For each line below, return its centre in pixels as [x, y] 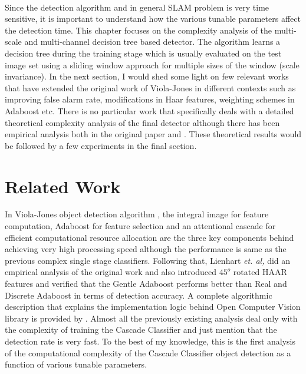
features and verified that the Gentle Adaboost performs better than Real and [146, 283]
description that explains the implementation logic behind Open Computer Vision [153, 307]
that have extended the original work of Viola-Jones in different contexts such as [150, 87]
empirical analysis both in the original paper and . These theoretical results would [153, 134]
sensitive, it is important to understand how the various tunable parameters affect [153, 19]
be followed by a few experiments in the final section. [101, 145]
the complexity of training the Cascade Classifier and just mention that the [141, 330]
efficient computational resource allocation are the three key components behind [149, 237]
